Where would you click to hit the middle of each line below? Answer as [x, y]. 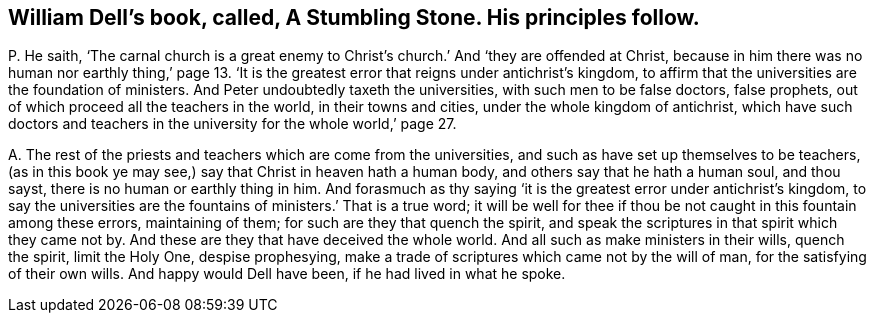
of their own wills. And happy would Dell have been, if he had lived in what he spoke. [287, 274]
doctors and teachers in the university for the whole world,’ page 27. [232, 124]
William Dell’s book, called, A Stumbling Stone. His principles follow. [354, 17]
